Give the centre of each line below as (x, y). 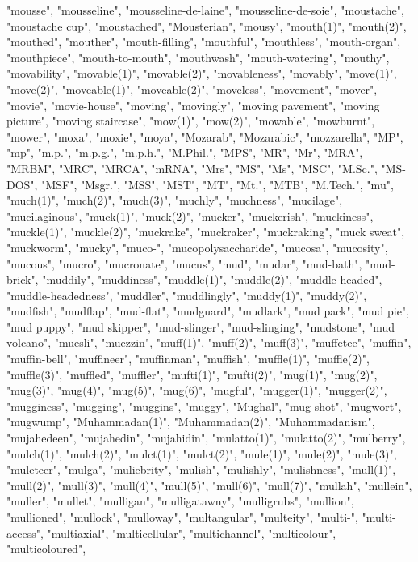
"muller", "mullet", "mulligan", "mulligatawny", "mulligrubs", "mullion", (180, 501)
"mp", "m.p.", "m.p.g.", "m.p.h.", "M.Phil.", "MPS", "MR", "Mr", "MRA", (185, 152)
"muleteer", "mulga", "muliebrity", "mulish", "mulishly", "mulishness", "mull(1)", (201, 469)
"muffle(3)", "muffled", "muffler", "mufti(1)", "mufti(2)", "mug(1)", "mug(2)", (192, 374)
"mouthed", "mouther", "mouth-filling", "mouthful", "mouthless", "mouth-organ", (204, 42)
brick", (23, 279)
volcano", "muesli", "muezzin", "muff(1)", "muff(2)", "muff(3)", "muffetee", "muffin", (209, 342)
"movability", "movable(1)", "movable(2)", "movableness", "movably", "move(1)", (202, 73)
